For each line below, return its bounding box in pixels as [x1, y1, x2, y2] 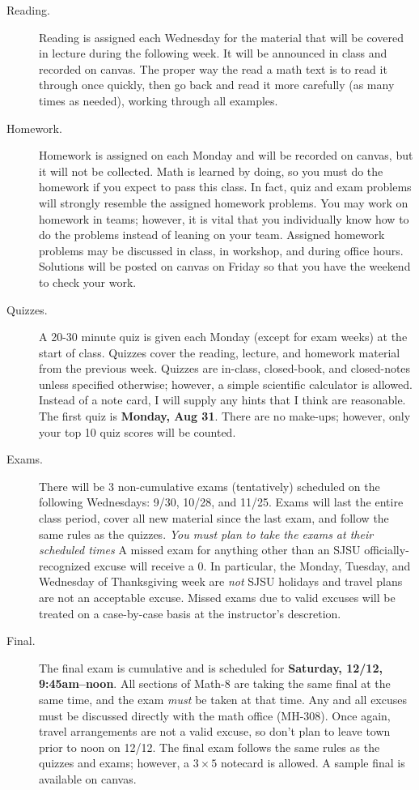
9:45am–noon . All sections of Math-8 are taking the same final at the [39, 675, 391, 692]
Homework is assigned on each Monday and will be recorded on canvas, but [39, 147, 413, 164]
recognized [39, 557, 91, 574]
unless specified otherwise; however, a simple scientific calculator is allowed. [39, 375, 413, 392]
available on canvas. [39, 770, 137, 787]
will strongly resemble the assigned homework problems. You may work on [39, 194, 408, 211]
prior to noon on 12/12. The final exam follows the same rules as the [39, 738, 380, 755]
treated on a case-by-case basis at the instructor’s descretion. [39, 604, 341, 621]
